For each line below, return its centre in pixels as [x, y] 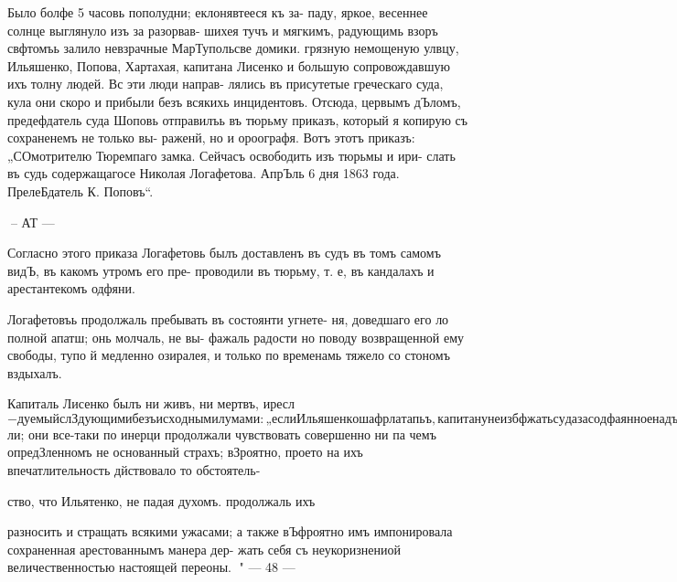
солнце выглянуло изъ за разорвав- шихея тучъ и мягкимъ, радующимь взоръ [223, 30]
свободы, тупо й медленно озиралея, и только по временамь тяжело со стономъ [229, 355]
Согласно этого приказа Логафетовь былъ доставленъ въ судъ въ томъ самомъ [224, 253]
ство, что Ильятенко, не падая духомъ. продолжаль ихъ [161, 500]
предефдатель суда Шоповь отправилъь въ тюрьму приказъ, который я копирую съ [238, 119]
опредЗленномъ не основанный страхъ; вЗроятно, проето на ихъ [185, 452]
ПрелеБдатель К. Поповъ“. [81, 190]
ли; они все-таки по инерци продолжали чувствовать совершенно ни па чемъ [222, 434]
